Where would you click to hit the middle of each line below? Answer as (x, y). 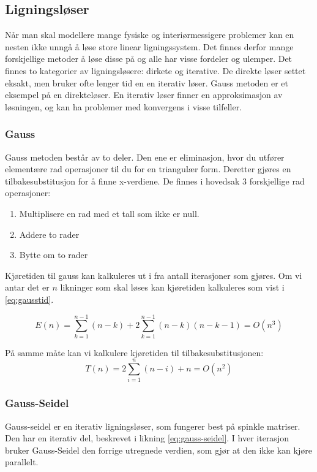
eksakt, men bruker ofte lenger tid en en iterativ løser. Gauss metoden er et (147, 82)
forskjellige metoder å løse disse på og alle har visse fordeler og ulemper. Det (149, 59)
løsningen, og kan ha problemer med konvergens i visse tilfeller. (124, 106)
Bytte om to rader (54, 255)
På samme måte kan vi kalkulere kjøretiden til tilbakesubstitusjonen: (134, 352)
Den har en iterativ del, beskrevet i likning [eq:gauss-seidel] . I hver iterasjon (147, 438)
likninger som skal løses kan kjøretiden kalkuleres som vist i (172, 287)
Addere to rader (49, 234)
